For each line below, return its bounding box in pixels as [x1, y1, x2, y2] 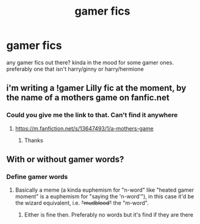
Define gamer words [6, 172, 68, 181]
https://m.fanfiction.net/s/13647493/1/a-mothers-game [15, 125, 154, 132]
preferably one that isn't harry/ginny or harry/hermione [6, 65, 145, 73]
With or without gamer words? [6, 154, 124, 165]
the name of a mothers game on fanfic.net [6, 93, 170, 103]
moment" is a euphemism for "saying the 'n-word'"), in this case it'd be [15, 193, 195, 200]
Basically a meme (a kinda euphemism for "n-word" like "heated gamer [15, 186, 194, 193]
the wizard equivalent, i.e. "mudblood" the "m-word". [15, 200, 149, 207]
